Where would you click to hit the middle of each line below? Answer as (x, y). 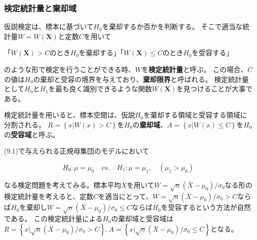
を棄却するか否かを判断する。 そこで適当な (172, 26)
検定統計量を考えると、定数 (49, 196)
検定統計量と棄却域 (40, 8)
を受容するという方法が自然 (206, 207)
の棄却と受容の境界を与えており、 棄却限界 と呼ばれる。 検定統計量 (141, 79)
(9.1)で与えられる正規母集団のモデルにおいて (77, 151)
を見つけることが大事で (214, 89)
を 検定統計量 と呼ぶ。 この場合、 (194, 69)
